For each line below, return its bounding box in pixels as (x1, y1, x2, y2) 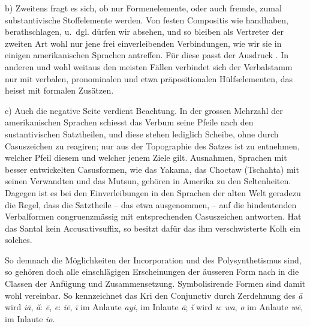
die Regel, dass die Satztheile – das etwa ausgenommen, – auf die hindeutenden (5, 198, 297, 211)
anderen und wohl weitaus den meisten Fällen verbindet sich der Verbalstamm (5, 60, 293, 73)
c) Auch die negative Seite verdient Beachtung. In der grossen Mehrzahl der (5, 104, 283, 116)
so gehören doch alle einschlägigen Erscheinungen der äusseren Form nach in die (5, 265, 299, 278)
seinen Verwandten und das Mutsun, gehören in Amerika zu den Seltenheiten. (5, 175, 291, 187)
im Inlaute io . (5, 312, 55, 325)
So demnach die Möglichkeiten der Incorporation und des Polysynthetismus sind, (5, 253, 302, 266)
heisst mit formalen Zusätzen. (5, 84, 114, 97)
